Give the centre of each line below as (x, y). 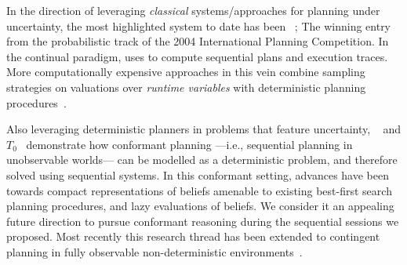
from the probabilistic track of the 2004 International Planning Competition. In (198, 41)
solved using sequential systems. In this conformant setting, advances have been (198, 174)
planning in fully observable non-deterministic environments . (154, 251)
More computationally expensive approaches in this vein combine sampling (186, 72)
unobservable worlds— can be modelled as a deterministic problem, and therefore (202, 160)
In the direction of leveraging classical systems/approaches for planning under (193, 10)
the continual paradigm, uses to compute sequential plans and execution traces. (197, 56)
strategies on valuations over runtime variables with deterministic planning (186, 87)
